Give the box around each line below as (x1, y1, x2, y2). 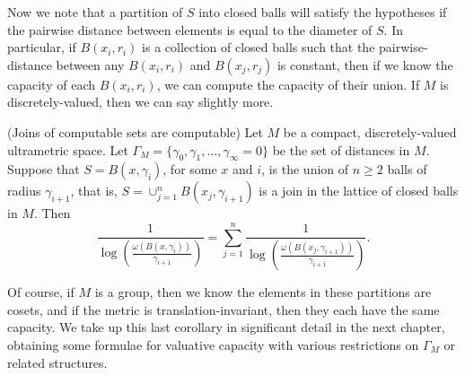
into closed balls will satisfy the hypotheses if (198, 3, 447, 21)
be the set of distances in (272, 140, 410, 159)
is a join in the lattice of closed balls (259, 181, 459, 200)
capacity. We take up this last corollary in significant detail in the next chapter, (7, 318, 445, 336)
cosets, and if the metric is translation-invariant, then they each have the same (7, 300, 440, 318)
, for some (162, 160, 217, 179)
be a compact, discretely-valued (283, 122, 457, 141)
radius (7, 181, 41, 200)
